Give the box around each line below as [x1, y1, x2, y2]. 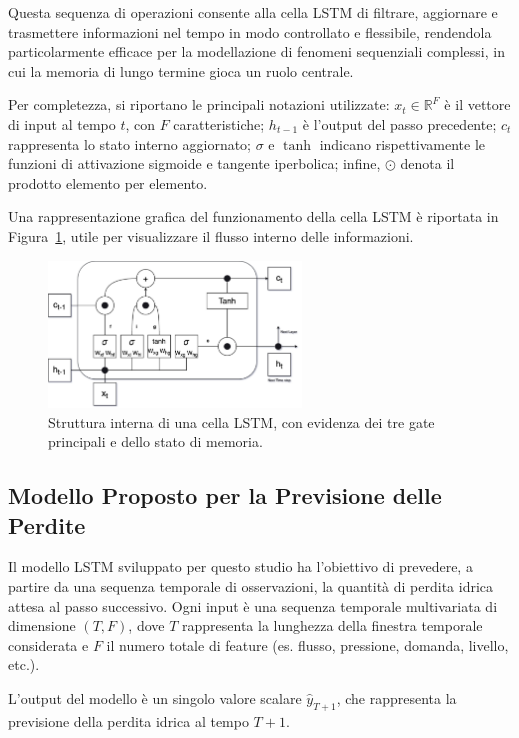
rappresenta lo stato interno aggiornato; [8, 133, 251, 154]
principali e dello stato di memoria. [48, 431, 263, 452]
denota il [400, 153, 455, 174]
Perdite [8, 509, 86, 540]
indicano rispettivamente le [319, 133, 486, 154]
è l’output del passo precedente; [302, 113, 497, 134]
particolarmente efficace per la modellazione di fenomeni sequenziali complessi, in [8, 41, 505, 62]
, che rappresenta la [336, 687, 457, 708]
